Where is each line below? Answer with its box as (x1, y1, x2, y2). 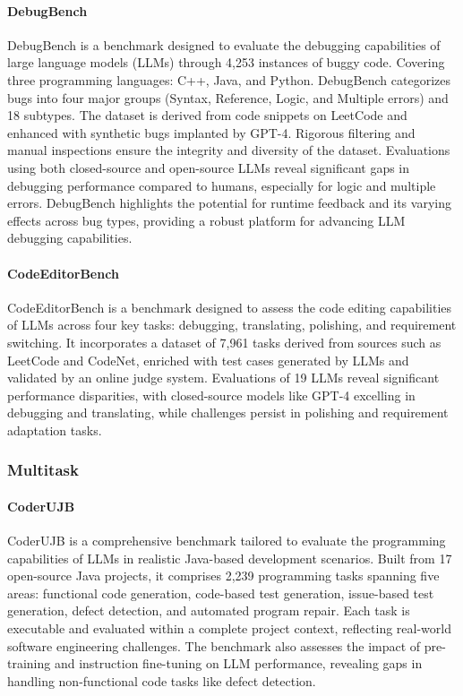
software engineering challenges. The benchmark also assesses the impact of (7, 636, 421, 655)
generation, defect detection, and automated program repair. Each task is (7, 601, 410, 620)
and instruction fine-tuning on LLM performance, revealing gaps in (54, 654, 423, 673)
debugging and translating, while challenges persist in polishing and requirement (7, 403, 449, 422)
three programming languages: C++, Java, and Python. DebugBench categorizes (7, 70, 450, 89)
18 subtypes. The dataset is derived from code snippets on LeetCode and (7, 106, 407, 125)
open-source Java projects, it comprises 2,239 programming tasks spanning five (7, 566, 440, 585)
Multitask (7, 459, 79, 481)
